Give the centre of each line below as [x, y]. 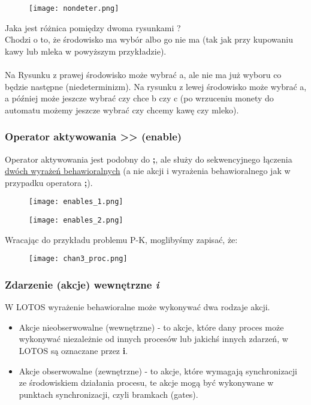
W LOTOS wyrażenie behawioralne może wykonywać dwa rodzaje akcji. [138, 307]
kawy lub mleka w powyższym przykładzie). [86, 51]
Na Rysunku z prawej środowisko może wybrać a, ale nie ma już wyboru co [143, 75]
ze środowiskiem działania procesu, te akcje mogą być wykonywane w [146, 382]
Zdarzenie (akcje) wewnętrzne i [82, 284]
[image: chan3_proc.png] [78, 259]
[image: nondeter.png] [74, 8]
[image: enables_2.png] [76, 220]
